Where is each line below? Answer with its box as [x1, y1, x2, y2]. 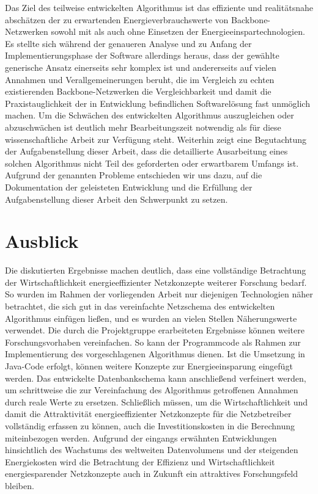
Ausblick [5, 228, 79, 253]
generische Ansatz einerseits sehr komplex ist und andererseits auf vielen [5, 60, 276, 73]
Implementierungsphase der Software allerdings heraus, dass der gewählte [5, 49, 279, 62]
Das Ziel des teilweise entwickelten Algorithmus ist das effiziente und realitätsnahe [5, 1, 313, 13]
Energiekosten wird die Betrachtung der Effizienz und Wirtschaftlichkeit [5, 455, 275, 468]
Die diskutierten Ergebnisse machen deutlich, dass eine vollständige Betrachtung [5, 264, 306, 277]
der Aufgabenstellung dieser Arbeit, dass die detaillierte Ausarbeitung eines [5, 145, 288, 158]
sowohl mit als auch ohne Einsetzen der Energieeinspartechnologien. [51, 25, 305, 38]
